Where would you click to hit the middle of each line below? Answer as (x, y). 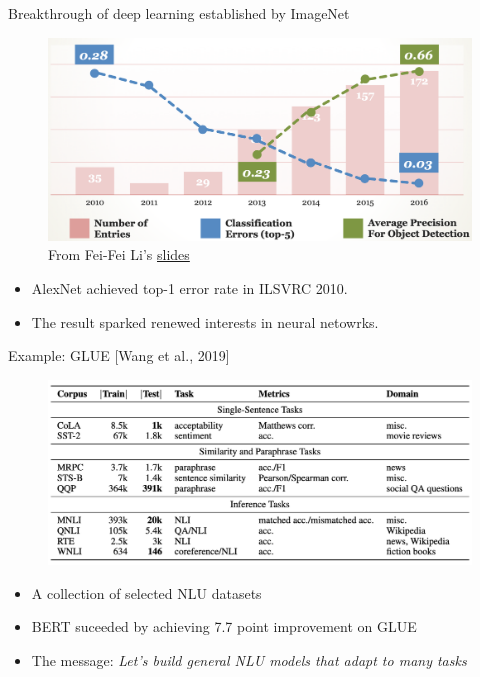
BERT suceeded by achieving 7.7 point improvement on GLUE (224, 626)
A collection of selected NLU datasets (146, 592)
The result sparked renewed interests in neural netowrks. (205, 321)
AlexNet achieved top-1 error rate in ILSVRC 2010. (189, 288)
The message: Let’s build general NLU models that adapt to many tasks (249, 659)
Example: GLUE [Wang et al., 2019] (119, 355)
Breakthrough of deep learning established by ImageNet (179, 13)
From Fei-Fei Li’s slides (119, 254)
